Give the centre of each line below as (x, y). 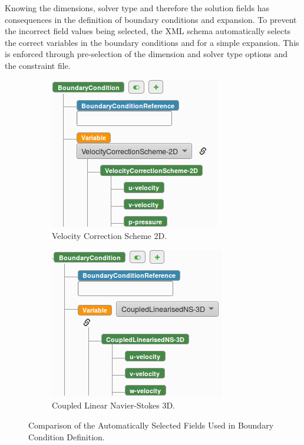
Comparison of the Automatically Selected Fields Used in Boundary (151, 425)
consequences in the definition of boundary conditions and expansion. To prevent (151, 19)
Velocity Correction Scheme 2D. (110, 236)
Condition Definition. (67, 436)
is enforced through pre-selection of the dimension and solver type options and (146, 54)
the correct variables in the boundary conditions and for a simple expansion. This (152, 42)
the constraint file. (38, 65)
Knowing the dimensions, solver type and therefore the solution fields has (137, 8)
